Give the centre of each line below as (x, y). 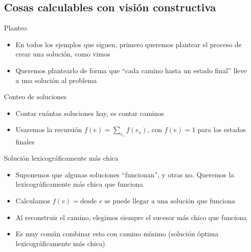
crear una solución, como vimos (63, 54)
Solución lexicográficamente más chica (61, 158)
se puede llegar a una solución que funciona (170, 201)
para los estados (222, 129)
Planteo (16, 28)
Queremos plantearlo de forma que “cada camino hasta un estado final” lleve (131, 70)
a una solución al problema (56, 80)
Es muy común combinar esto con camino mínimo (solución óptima (117, 234)
